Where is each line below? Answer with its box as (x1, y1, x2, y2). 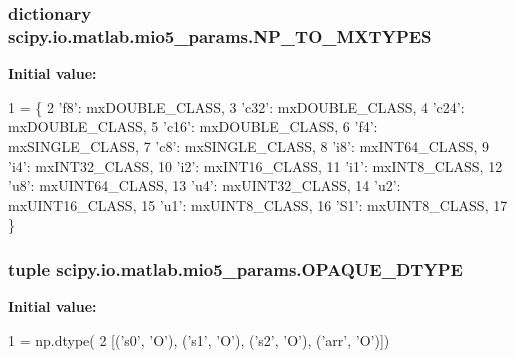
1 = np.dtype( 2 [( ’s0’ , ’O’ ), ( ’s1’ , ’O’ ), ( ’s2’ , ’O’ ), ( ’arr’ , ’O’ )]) (8, 329, 390, 350)
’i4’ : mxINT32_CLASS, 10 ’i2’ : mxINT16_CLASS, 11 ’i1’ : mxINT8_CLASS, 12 (8, 155, 503, 176)
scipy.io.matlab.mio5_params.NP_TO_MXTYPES (8, 23, 432, 48)
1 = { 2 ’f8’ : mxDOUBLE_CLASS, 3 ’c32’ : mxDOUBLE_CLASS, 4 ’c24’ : (8, 96, 465, 117)
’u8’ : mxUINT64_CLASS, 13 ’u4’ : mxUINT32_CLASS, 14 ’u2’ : (8, 175, 401, 196)
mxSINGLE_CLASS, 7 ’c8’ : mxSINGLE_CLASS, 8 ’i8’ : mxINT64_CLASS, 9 (8, 135, 490, 156)
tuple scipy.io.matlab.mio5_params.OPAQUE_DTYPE (8, 256, 463, 281)
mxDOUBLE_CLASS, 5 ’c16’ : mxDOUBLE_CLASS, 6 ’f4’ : (8, 116, 378, 137)
